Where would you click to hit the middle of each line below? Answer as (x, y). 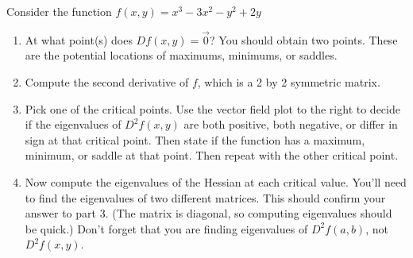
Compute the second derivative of (107, 82)
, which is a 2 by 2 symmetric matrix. (289, 82)
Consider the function (59, 11)
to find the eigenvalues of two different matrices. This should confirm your (205, 197)
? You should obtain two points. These (304, 39)
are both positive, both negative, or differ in (291, 124)
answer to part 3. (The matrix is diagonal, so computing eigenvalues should (208, 213)
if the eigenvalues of (73, 124)
